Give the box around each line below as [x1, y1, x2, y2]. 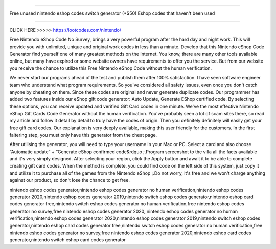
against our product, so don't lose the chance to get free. [9, 177, 130, 183]
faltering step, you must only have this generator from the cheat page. [9, 132, 157, 138]
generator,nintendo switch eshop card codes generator [9, 237, 126, 243]
